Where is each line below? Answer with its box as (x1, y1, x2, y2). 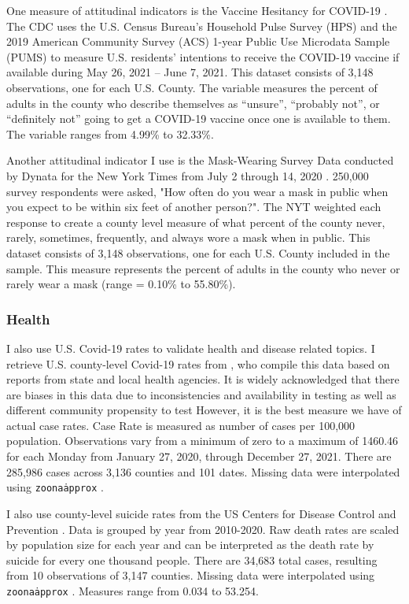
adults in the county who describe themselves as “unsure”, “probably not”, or (6, 94, 380, 111)
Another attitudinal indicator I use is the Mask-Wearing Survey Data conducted (6, 152, 394, 169)
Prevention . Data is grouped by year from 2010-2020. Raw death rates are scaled (6, 521, 400, 537)
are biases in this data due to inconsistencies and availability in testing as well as (6, 386, 396, 402)
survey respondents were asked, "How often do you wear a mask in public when (6, 183, 389, 199)
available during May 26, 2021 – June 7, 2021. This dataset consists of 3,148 (6, 64, 374, 80)
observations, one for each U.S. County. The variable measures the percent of (6, 79, 378, 95)
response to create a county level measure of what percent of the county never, (6, 213, 385, 230)
